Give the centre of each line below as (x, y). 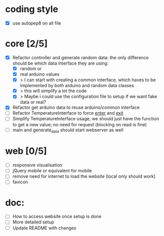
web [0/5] (26, 151)
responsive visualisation (37, 165)
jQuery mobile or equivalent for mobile (52, 171)
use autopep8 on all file (37, 23)
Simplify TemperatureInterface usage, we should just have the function (86, 119)
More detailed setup (33, 222)
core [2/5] (26, 44)
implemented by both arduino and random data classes (77, 86)
